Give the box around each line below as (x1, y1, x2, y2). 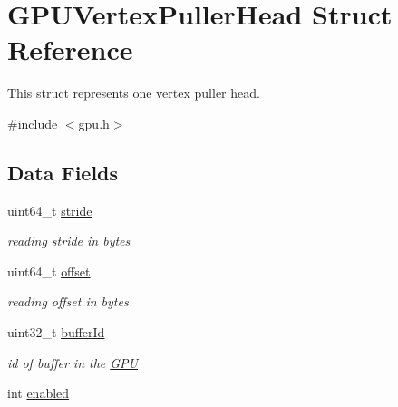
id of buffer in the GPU (7, 353, 138, 372)
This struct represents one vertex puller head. (7, 83, 260, 102)
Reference (7, 31, 133, 68)
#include (7, 113, 58, 132)
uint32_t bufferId (7, 323, 105, 342)
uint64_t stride (7, 200, 92, 219)
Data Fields (7, 158, 119, 186)
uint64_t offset (7, 261, 91, 280)
